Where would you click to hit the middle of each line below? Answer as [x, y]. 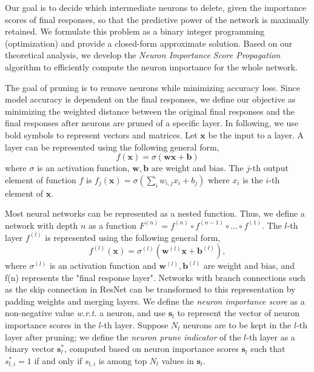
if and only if [58, 360]
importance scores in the [50, 325]
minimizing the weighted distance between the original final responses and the [150, 111]
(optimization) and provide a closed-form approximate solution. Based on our [149, 43]
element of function [41, 179]
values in [178, 360]
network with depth [42, 225]
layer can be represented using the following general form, [112, 147]
